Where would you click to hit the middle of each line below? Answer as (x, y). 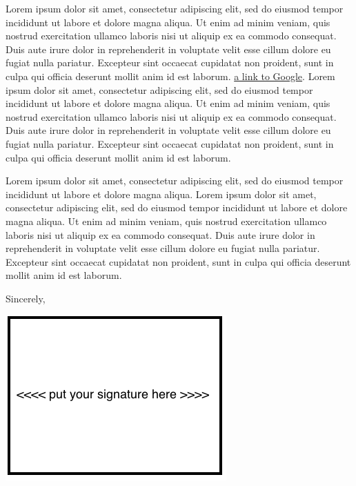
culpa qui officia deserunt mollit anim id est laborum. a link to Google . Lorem (170, 76)
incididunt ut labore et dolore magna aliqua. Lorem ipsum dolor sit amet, (161, 194)
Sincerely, (26, 298)
